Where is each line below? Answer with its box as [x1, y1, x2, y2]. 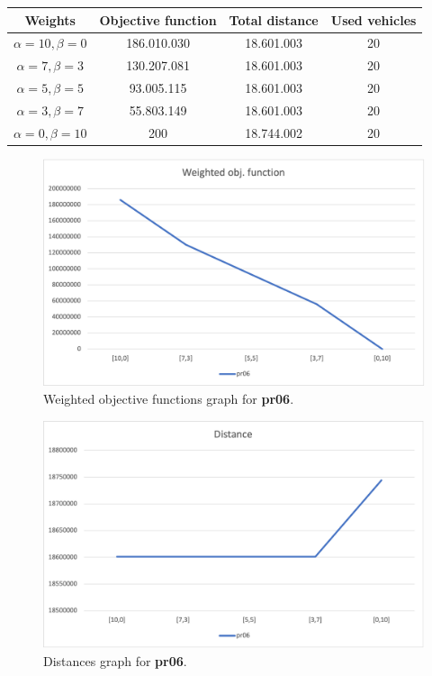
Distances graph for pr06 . [43, 651, 187, 670]
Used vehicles [330, 10, 417, 29]
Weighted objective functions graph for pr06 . [43, 388, 294, 407]
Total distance [229, 10, 319, 29]
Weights [24, 10, 76, 29]
